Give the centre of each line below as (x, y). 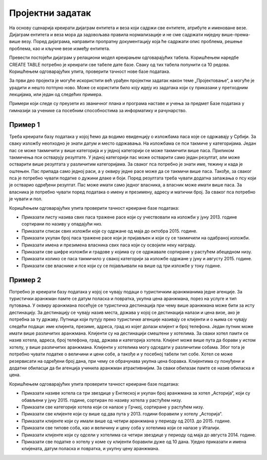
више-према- (236, 34)
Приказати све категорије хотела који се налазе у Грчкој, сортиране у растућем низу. (113, 407)
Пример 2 (25, 280)
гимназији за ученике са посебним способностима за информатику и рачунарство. (98, 110)
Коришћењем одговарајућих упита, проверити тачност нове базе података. (90, 71)
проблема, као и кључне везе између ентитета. (60, 48)
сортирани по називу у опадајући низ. (62, 224)
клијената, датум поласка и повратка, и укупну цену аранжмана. (90, 449)
